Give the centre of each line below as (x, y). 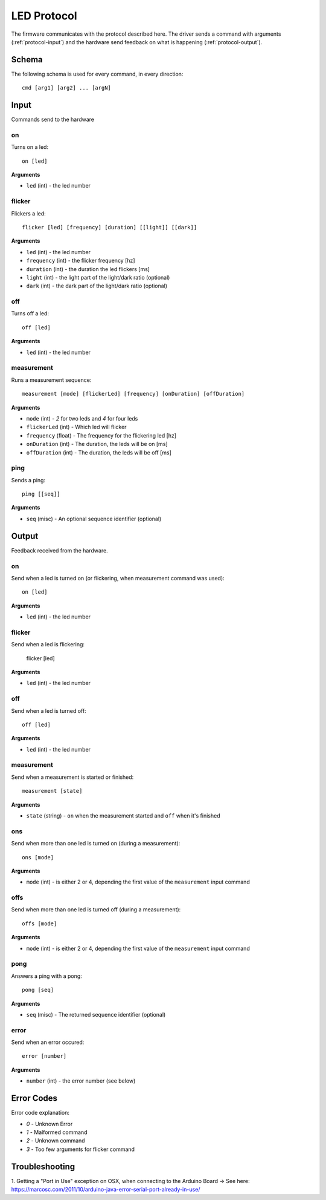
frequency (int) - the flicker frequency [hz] (81, 261)
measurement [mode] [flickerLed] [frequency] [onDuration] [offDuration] (133, 394)
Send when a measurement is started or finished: (72, 777)
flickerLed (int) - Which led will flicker (76, 427)
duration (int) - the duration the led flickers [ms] (88, 269)
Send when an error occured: (48, 1042)
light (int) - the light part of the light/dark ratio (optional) (98, 277)
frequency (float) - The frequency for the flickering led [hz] (101, 435)
